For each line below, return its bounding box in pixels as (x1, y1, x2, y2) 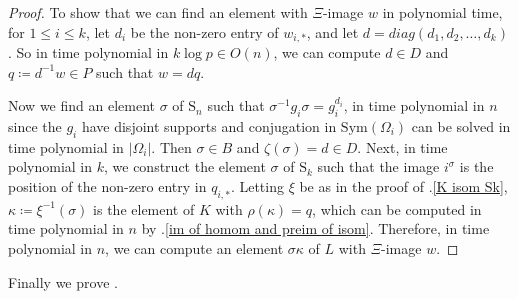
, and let (306, 21, 359, 42)
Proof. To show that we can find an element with (8, 2, 308, 22)
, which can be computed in (312, 198, 482, 219)
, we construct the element (104, 156, 266, 177)
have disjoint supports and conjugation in (81, 116, 337, 137)
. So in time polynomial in (8, 42, 169, 63)
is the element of (93, 198, 195, 219)
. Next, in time (357, 136, 448, 157)
